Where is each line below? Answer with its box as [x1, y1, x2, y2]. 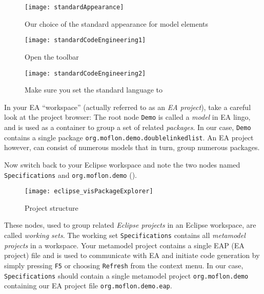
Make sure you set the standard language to [25, 84, 163, 95]
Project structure [25, 202, 78, 213]
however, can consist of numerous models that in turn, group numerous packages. [4, 142, 260, 153]
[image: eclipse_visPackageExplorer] [25, 188, 153, 195]
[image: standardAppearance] [25, 4, 124, 11]
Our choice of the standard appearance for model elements [25, 18, 209, 29]
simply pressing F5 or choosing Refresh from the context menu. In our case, [4, 260, 243, 270]
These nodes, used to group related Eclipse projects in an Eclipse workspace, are [4, 219, 256, 230]
